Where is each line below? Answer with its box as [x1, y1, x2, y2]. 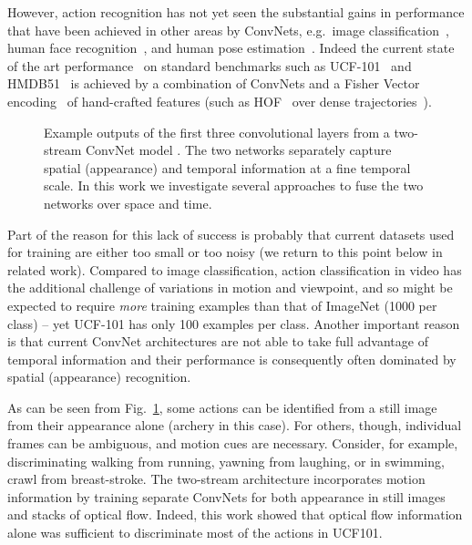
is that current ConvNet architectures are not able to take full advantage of [7, 332, 428, 351]
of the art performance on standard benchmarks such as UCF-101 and [7, 56, 412, 75]
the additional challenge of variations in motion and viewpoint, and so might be [7, 278, 453, 297]
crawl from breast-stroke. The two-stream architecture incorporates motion [7, 469, 426, 488]
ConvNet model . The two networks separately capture [85, 140, 392, 159]
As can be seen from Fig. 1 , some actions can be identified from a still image [7, 397, 437, 416]
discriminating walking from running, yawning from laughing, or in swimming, [7, 451, 445, 470]
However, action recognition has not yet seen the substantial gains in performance [7, 3, 465, 21]
